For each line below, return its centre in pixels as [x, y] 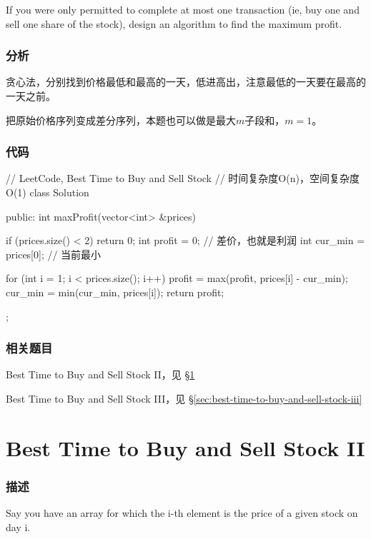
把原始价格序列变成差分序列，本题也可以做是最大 [121, 120]
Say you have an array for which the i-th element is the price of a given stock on [182, 513]
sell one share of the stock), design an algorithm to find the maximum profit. [174, 23]
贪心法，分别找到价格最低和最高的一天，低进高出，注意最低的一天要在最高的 [186, 82]
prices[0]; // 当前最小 [54, 254]
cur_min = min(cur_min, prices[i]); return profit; [115, 292]
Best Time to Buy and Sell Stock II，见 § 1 [100, 374]
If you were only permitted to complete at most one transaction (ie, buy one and [183, 9]
